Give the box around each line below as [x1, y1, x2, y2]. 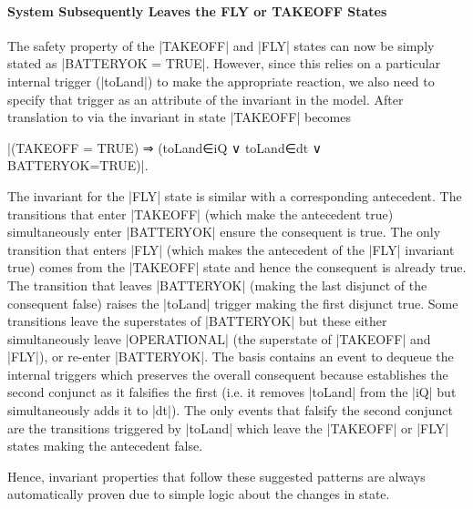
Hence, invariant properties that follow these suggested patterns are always [7, 466, 426, 485]
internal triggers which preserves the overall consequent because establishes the [7, 364, 448, 383]
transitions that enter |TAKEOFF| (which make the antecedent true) [7, 204, 394, 223]
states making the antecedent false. [7, 436, 203, 455]
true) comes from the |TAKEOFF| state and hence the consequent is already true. [7, 258, 467, 277]
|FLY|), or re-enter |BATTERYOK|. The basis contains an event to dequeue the [7, 347, 454, 366]
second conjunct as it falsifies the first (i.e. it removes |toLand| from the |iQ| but [7, 382, 457, 402]
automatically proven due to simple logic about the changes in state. [7, 484, 390, 504]
